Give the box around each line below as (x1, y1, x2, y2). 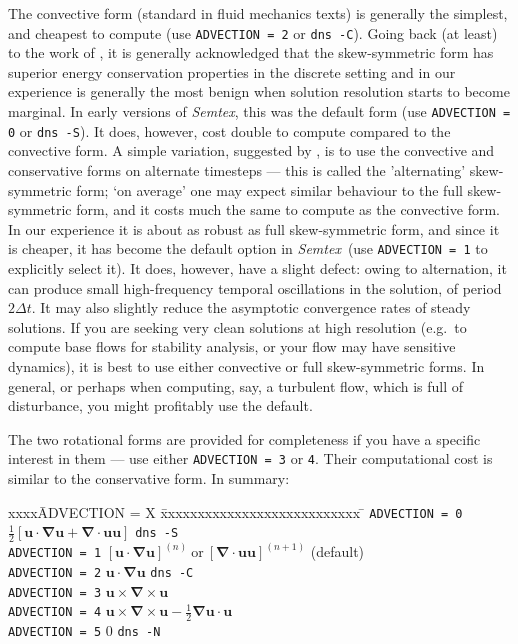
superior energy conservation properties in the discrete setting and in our (8, 61, 456, 82)
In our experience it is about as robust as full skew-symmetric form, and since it (8, 218, 500, 239)
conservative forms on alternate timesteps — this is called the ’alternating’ (8, 159, 466, 180)
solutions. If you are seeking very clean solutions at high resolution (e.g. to (8, 316, 467, 337)
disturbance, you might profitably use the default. (8, 395, 313, 416)
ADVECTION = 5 (8, 625, 102, 640)
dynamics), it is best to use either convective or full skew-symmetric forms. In (8, 355, 485, 376)
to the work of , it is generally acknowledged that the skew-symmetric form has (8, 42, 494, 63)
